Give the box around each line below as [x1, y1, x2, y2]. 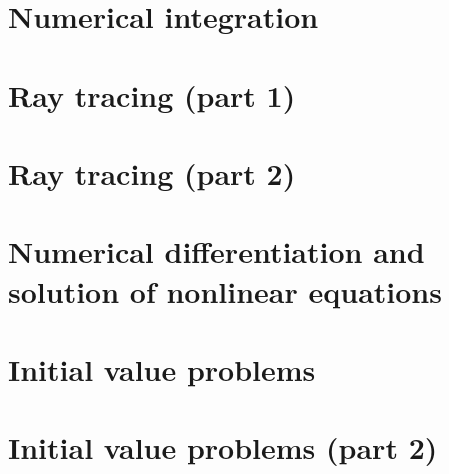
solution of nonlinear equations [8, 270, 442, 311]
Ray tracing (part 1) [8, 74, 296, 115]
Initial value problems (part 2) [8, 427, 438, 468]
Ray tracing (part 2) [8, 152, 296, 193]
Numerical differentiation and [8, 231, 425, 272]
